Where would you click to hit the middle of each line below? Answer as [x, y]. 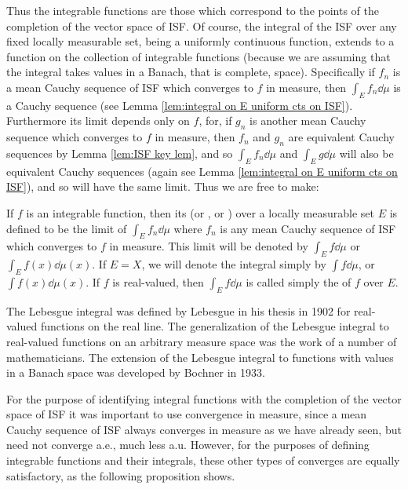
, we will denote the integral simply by [234, 264]
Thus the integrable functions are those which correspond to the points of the [193, 10]
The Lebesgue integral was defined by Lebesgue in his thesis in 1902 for [178, 310]
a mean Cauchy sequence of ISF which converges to [130, 87]
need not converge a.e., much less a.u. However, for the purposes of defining [188, 445]
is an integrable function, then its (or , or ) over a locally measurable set [200, 212]
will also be [366, 153]
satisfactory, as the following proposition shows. [121, 475]
